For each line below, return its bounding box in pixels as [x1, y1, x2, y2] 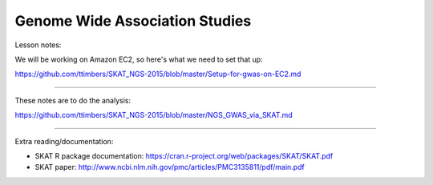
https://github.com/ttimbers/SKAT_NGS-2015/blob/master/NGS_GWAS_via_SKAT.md [14, 111, 293, 120]
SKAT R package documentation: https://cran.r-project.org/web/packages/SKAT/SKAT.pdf [34, 151, 334, 160]
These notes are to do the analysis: [14, 95, 132, 105]
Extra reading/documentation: [14, 136, 114, 146]
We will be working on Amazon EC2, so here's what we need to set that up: [14, 54, 264, 64]
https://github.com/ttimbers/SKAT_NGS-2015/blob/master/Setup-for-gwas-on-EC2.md [14, 69, 301, 79]
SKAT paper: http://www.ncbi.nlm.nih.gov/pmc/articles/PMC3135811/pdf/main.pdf [34, 163, 305, 172]
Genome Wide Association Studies [14, 12, 252, 30]
